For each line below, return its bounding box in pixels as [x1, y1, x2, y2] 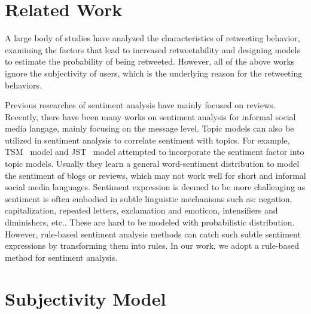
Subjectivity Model [5, 286, 166, 310]
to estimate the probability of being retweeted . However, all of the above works [5, 55, 295, 68]
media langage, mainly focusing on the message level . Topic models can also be [5, 122, 294, 135]
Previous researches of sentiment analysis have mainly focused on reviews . [5, 99, 276, 111]
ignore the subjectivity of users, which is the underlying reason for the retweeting [5, 66, 303, 79]
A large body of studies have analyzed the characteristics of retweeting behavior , [5, 32, 300, 44]
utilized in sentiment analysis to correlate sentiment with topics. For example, [5, 133, 290, 146]
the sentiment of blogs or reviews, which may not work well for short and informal [5, 169, 306, 181]
